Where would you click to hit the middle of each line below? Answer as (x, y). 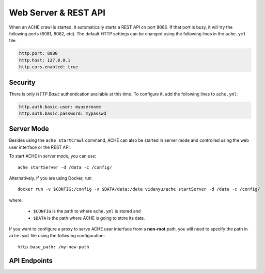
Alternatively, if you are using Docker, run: (51, 178)
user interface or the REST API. (40, 147)
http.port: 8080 (39, 53)
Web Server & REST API (57, 13)
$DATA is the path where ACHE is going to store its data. (89, 218)
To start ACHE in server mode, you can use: (53, 156)
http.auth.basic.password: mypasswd (63, 113)
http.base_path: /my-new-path (54, 247)
